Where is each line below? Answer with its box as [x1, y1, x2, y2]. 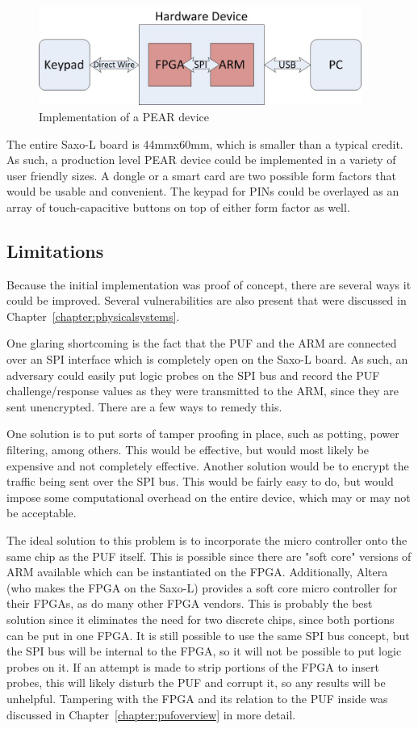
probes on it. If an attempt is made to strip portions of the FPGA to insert [6, 658, 379, 675]
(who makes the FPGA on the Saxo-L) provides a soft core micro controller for [6, 579, 398, 596]
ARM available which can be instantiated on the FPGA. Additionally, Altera [6, 563, 388, 580]
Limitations [6, 238, 104, 263]
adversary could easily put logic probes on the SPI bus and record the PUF [6, 366, 380, 383]
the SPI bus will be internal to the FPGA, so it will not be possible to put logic [6, 643, 402, 659]
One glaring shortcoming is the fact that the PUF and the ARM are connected [6, 335, 397, 352]
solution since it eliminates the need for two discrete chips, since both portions [6, 610, 395, 627]
